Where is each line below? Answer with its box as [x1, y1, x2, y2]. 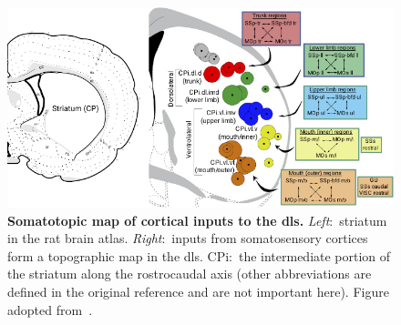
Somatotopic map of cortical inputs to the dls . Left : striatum [7, 210, 387, 229]
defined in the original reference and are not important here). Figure [7, 281, 389, 300]
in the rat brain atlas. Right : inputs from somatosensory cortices [7, 229, 368, 248]
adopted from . [7, 300, 93, 319]
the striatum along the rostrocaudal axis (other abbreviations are [7, 264, 372, 283]
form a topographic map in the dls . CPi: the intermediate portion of [7, 246, 391, 265]
